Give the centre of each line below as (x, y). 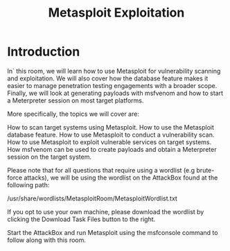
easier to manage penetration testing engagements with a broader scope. (112, 85)
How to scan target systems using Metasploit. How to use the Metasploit (111, 127)
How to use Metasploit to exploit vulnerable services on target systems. (109, 142)
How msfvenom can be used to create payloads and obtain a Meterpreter (112, 149)
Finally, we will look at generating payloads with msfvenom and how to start (115, 93)
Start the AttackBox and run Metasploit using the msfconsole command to (113, 232)
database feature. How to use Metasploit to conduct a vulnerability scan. (111, 135)
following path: (28, 184)
